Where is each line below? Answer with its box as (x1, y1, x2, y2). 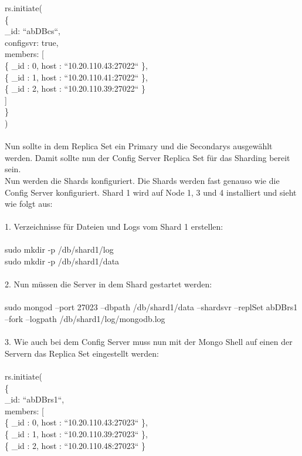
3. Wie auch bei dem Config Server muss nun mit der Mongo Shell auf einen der (5, 336, 293, 348)
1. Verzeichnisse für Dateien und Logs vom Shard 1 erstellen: (5, 220, 223, 233)
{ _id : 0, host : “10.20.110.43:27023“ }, (5, 416, 148, 428)
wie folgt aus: (5, 197, 53, 210)
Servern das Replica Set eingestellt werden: (5, 347, 159, 359)
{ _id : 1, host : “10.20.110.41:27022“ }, (5, 71, 148, 83)
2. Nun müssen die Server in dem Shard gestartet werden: (5, 278, 212, 290)
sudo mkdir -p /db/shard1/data (5, 255, 120, 267)
